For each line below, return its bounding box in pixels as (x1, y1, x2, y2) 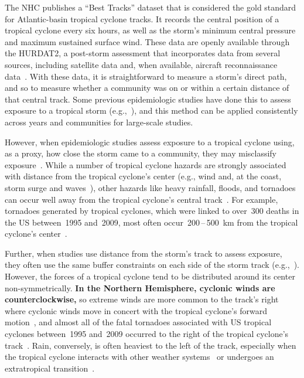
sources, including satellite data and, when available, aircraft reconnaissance (5, 58, 278, 70)
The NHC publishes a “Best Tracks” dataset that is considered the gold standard (5, 1, 296, 13)
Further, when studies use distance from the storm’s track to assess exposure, (5, 247, 282, 259)
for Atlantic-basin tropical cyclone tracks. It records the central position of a (5, 12, 279, 25)
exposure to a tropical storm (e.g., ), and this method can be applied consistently (5, 104, 298, 117)
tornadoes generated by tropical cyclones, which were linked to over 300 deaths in (5, 205, 299, 217)
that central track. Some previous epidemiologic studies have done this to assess (5, 93, 291, 105)
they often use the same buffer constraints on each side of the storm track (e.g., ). (5, 258, 300, 271)
